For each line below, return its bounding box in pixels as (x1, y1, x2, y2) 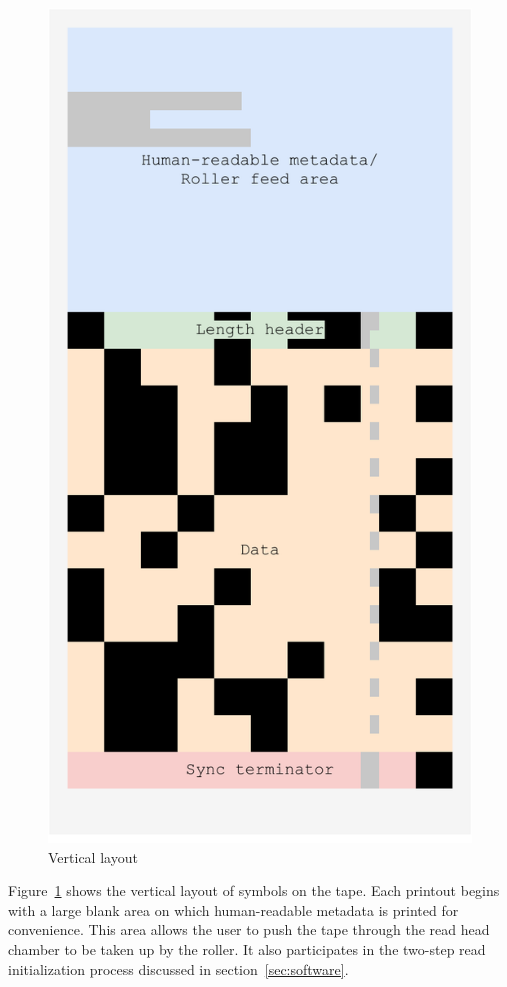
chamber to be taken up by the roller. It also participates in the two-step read (8, 938, 486, 959)
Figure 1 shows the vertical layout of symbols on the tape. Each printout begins (8, 880, 500, 901)
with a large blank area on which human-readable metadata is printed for (8, 899, 459, 920)
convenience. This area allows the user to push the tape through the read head (8, 919, 490, 940)
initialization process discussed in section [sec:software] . (8, 958, 349, 979)
